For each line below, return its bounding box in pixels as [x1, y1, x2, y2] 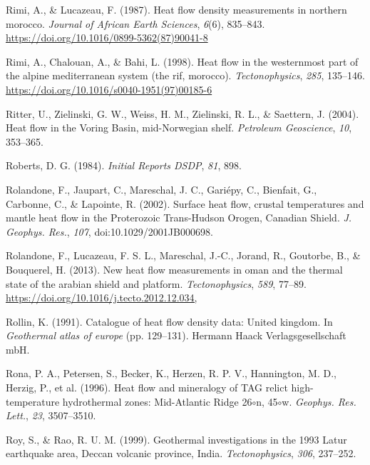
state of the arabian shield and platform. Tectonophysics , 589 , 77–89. [6, 276, 307, 291]
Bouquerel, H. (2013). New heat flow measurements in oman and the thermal [6, 261, 343, 276]
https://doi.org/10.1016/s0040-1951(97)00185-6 [6, 81, 212, 96]
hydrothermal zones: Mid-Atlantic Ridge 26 [62, 394, 252, 409]
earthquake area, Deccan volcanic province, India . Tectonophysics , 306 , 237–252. [6, 446, 356, 461]
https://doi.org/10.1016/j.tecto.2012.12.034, [6, 290, 197, 305]
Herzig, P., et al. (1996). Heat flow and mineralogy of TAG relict [6, 380, 288, 395]
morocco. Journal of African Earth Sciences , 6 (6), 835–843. [6, 16, 265, 31]
